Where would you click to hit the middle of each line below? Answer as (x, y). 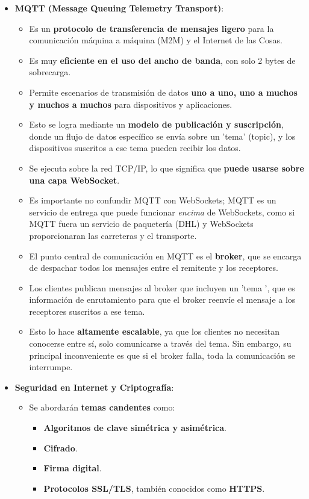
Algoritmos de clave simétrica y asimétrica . (135, 428)
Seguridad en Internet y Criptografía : (94, 387)
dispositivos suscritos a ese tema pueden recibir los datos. (135, 148)
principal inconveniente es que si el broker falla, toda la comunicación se (162, 355)
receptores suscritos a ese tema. (87, 311)
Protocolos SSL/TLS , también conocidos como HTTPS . (154, 488)
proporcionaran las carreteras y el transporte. (113, 235)
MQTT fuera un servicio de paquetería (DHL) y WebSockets (141, 224)
